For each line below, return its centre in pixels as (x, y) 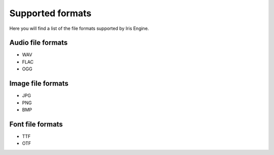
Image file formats (39, 84)
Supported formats (50, 13)
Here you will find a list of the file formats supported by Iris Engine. (79, 28)
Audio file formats (39, 43)
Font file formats (36, 124)
